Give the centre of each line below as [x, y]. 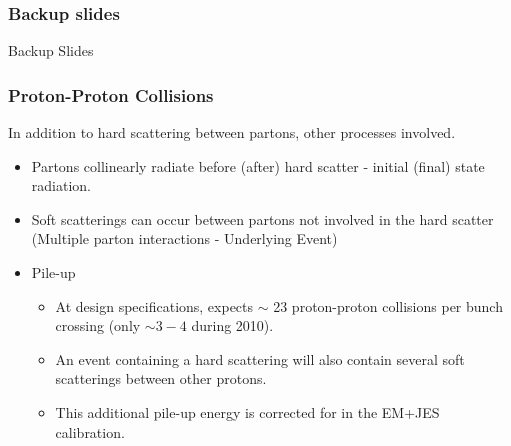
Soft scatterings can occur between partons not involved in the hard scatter [262, 218]
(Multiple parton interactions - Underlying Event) [184, 238]
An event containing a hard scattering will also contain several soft [260, 358]
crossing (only [98, 325]
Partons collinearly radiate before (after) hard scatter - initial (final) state [258, 165]
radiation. [61, 185]
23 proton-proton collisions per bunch [388, 305]
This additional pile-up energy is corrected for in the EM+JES [247, 411]
